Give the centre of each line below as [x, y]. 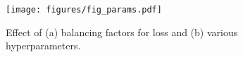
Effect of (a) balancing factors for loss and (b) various [122, 32]
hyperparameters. [43, 46]
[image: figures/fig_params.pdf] [84, 10]
